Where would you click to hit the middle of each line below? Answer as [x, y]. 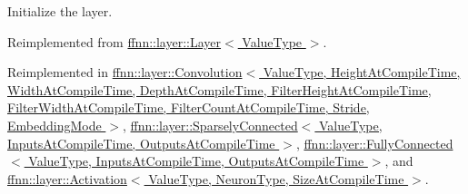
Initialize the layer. [60, 11]
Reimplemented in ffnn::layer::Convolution [125, 72]
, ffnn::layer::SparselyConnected [210, 125]
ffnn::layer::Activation [67, 178]
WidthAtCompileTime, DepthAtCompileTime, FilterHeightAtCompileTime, [219, 89]
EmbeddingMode [55, 125]
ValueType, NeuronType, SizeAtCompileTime [276, 178]
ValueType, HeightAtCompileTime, [362, 72]
